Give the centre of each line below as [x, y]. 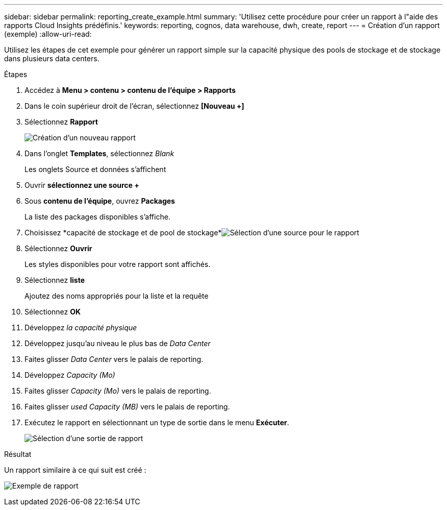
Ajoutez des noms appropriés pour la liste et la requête [117, 296]
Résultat [18, 454]
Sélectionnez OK [53, 312]
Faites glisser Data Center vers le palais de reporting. [114, 359]
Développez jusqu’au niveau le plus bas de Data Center [118, 343]
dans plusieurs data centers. [52, 58]
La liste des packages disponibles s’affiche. [97, 217]
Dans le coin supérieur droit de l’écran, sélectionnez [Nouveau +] [134, 106]
